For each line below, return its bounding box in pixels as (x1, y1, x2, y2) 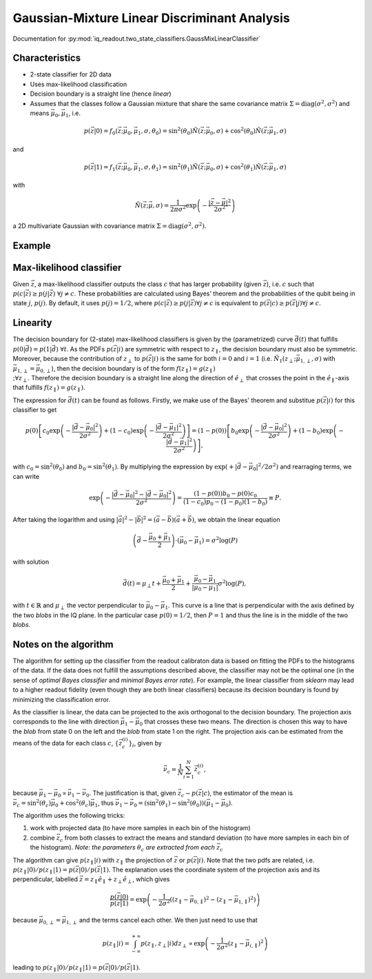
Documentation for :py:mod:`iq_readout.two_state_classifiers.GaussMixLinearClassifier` (12, 34, 261, 43)
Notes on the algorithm (12, 638, 114, 650)
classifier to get (12, 406, 57, 414)
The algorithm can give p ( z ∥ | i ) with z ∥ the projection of (12, 856, 172, 866)
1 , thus (94, 798, 114, 809)
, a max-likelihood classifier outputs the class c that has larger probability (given (34, 280, 262, 288)
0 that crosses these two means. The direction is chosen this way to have (139, 717, 348, 728)
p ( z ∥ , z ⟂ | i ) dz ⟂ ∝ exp (140, 939, 205, 949)
